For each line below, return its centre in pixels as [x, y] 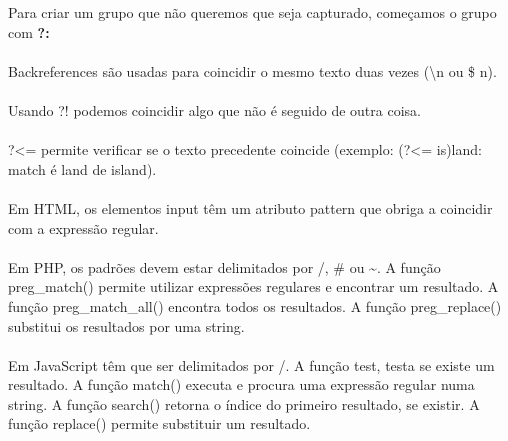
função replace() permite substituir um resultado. [159, 423]
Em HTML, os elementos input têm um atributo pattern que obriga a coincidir [250, 207]
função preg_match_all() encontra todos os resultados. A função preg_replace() [255, 305]
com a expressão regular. [83, 227]
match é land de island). [82, 168]
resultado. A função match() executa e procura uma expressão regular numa [241, 384]
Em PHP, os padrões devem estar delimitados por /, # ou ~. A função [224, 266]
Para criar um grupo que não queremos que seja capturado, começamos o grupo [252, 12]
